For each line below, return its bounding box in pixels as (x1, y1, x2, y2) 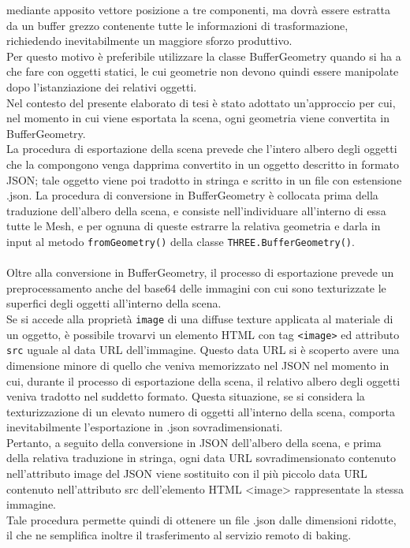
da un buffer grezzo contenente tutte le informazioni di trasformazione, (6, 17, 348, 33)
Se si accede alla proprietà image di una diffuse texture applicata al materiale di (6, 310, 393, 326)
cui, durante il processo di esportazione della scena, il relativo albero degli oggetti (6, 372, 401, 389)
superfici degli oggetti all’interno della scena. (6, 295, 222, 311)
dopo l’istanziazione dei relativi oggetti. (6, 78, 197, 95)
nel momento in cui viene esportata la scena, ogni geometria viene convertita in (6, 110, 389, 126)
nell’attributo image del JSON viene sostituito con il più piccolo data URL (6, 465, 367, 482)
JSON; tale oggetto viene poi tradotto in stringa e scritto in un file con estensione (6, 171, 402, 188)
